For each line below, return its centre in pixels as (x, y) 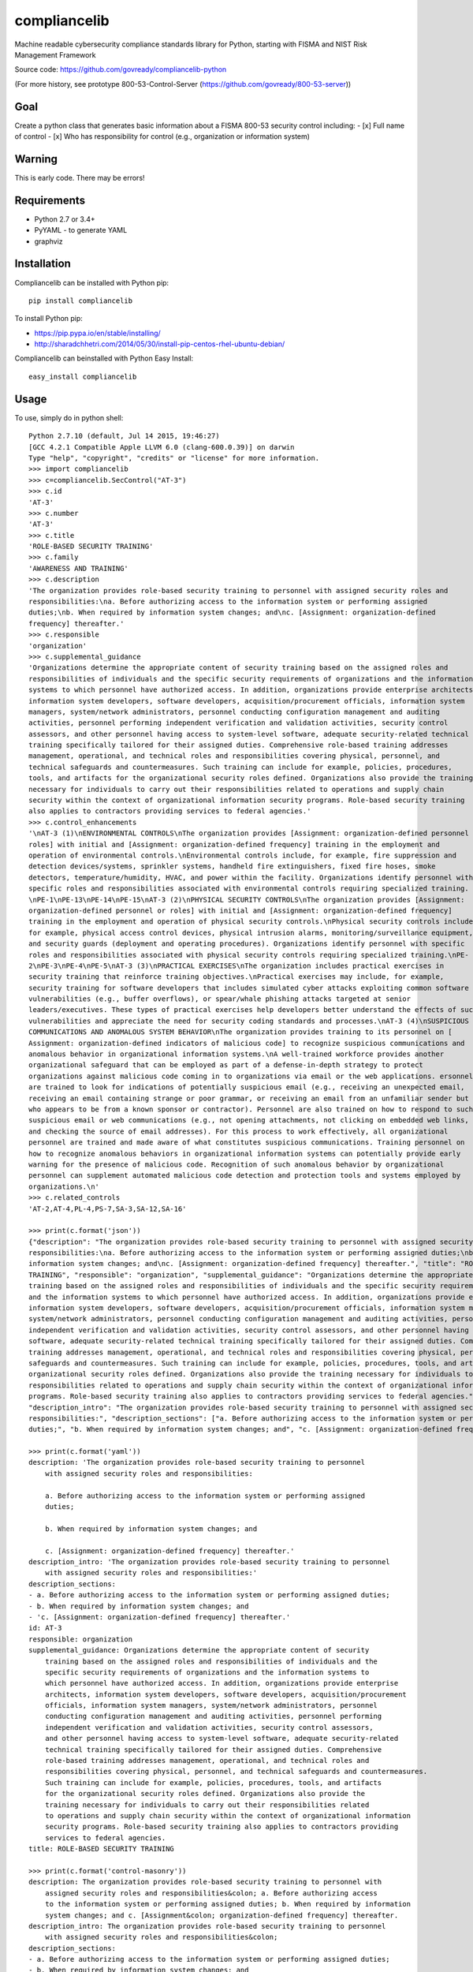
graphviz (48, 241)
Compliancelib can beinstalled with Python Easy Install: (104, 358)
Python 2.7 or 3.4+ (65, 219)
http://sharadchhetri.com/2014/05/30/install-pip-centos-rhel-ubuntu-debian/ (160, 344)
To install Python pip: (48, 319)
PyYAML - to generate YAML (81, 230)
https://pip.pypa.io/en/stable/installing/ (97, 333)
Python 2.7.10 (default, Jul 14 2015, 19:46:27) (124, 436)
